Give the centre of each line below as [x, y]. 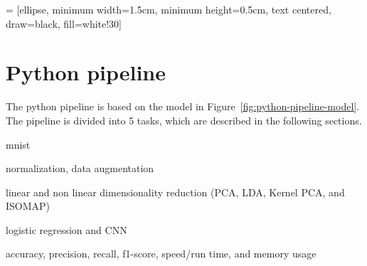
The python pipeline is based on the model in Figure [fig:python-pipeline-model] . [183, 106]
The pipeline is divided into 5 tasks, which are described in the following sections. [184, 120]
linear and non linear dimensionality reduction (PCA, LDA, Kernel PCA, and [175, 192]
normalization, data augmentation [80, 168]
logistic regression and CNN [67, 229]
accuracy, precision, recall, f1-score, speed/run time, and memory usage [161, 254]
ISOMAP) [28, 206]
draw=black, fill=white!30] [64, 23]
